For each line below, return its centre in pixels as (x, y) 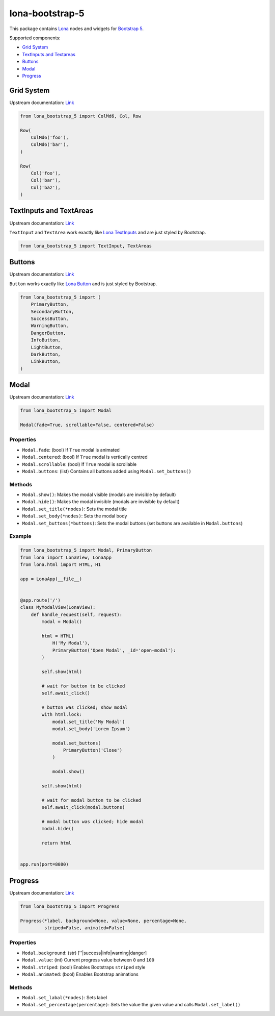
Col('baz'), (46, 187)
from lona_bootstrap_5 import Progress (70, 906)
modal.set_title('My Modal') (89, 722)
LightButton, (47, 347)
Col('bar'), (46, 180)
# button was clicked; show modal (85, 707)
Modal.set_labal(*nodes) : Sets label (65, 998)
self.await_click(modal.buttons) (83, 807)
